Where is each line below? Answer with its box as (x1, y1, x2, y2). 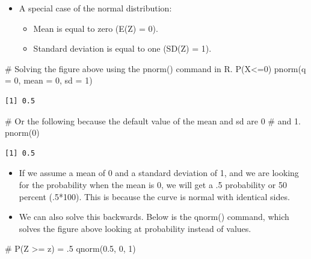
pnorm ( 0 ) (5, 126, 40, 139)
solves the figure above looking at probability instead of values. (19, 222, 251, 234)
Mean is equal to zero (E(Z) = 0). (33, 22, 158, 34)
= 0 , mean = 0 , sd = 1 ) (5, 74, 93, 87)
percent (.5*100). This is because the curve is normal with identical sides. (19, 190, 290, 203)
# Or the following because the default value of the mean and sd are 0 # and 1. (5, 114, 301, 127)
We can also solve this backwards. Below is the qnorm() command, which (19, 210, 289, 223)
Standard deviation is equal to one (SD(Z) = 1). (33, 42, 212, 55)
